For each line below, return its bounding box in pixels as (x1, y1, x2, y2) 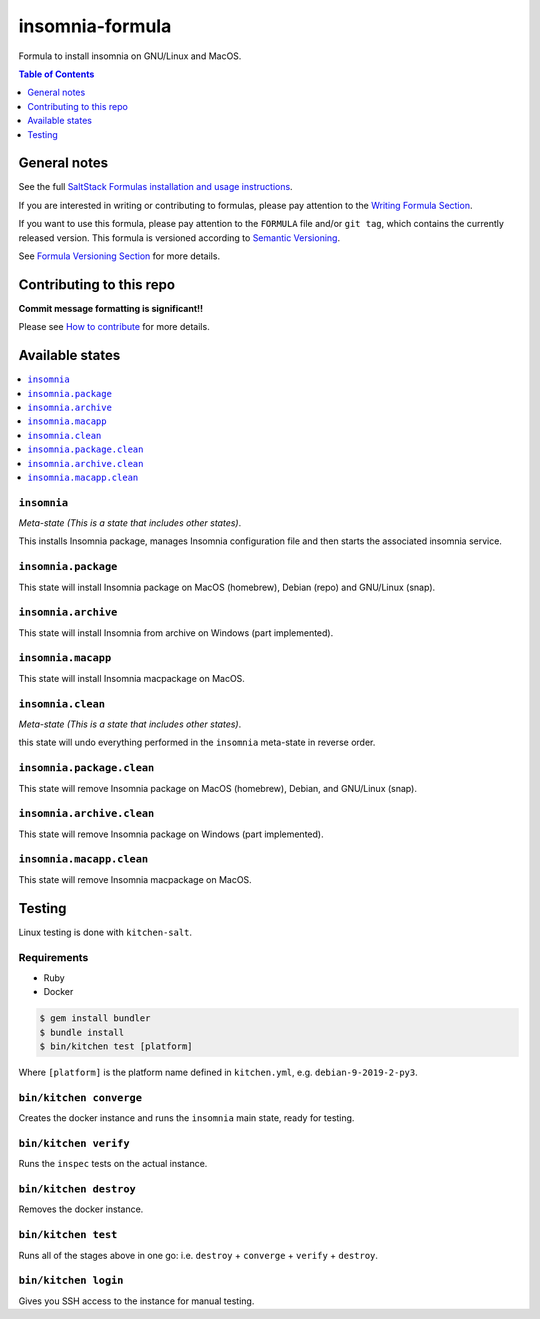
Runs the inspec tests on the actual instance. (18, 1158, 208, 1170)
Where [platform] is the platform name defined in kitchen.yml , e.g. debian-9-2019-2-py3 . (18, 1066, 419, 1078)
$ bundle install (39, 1026, 125, 1038)
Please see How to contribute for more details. (18, 321, 210, 333)
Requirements (18, 951, 89, 965)
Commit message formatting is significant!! (18, 302, 204, 314)
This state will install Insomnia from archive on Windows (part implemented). (18, 626, 334, 639)
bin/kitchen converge (18, 1091, 142, 1104)
